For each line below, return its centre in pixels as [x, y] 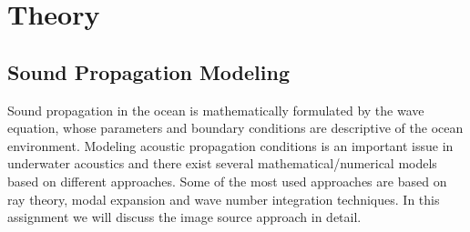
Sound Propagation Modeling [148, 71]
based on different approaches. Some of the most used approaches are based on [227, 181]
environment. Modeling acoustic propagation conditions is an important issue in [230, 145]
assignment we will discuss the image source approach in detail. [184, 217]
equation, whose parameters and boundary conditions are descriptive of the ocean [235, 128]
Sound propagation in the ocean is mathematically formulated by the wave [216, 110]
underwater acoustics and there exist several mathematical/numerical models [222, 163]
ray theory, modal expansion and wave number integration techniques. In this [224, 199]
